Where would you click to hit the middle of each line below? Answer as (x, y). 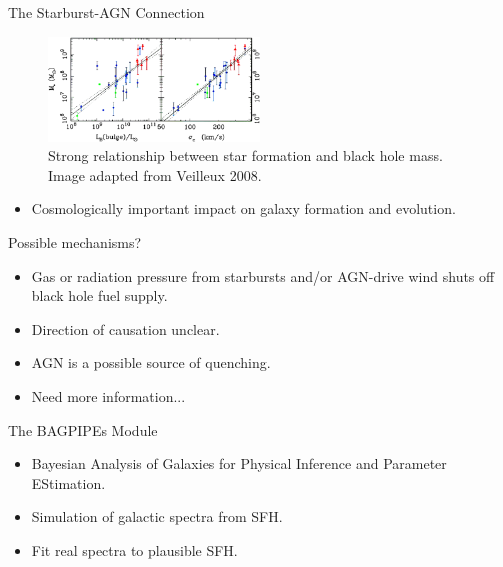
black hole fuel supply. (99, 295)
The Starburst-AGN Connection (106, 12)
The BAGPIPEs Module (83, 429)
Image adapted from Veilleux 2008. (155, 174)
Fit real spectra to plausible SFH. (134, 549)
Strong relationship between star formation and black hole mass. (245, 155)
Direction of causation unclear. (125, 328)
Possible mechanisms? (75, 242)
